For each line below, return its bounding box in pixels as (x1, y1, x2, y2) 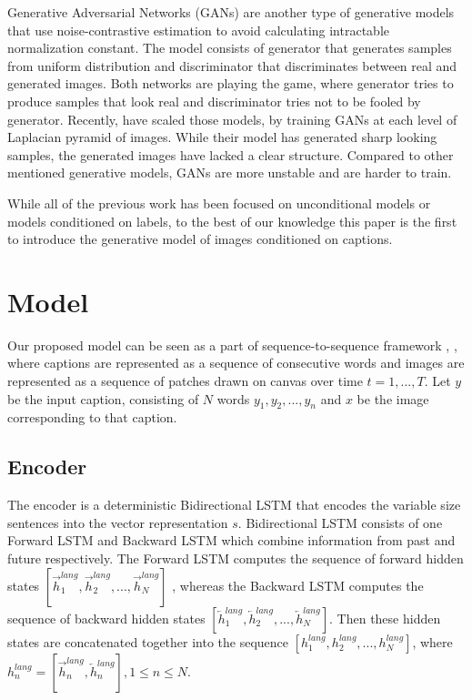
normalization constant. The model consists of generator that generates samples (7, 38, 452, 57)
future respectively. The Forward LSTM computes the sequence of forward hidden (7, 549, 464, 567)
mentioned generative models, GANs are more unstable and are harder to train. (7, 163, 452, 182)
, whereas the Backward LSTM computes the (172, 575, 424, 594)
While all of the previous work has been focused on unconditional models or (7, 193, 431, 212)
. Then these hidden (329, 608, 441, 627)
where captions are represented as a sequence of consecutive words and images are (7, 353, 465, 372)
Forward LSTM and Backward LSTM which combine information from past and (7, 531, 456, 550)
